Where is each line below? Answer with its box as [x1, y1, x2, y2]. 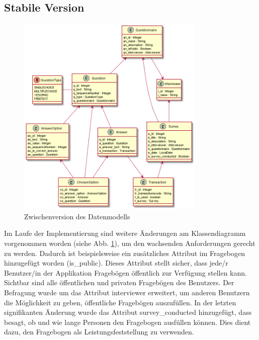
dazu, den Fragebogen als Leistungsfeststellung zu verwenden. [4, 326, 194, 337]
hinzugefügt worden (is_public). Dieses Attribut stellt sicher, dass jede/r [4, 258, 228, 268]
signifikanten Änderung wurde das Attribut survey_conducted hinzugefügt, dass [4, 307, 252, 317]
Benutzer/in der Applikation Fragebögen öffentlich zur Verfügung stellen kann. [4, 267, 247, 278]
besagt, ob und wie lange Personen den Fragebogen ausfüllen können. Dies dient [4, 316, 251, 327]
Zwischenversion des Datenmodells [24, 211, 130, 221]
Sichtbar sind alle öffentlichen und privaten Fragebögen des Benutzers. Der [4, 277, 234, 288]
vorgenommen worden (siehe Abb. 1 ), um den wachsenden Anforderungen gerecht [4, 237, 255, 248]
